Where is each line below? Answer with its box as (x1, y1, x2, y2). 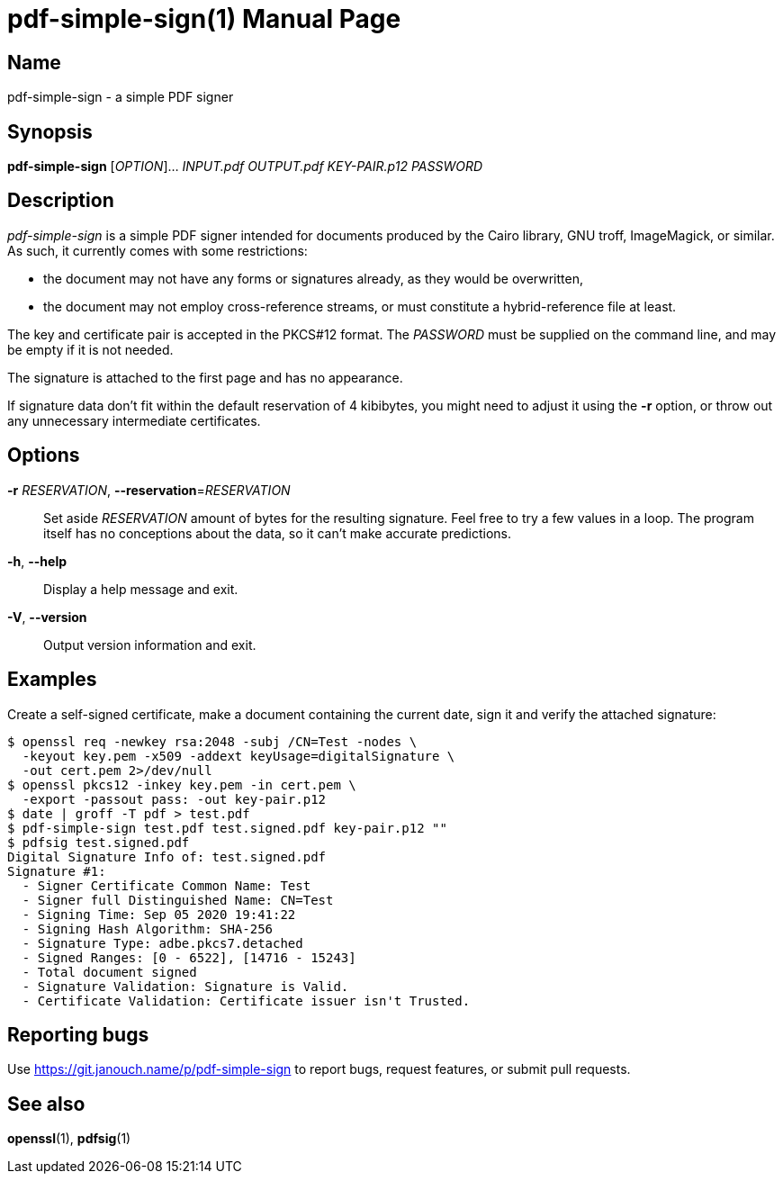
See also (7, 1092, 85, 1115)
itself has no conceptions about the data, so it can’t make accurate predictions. (43, 525, 512, 541)
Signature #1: (7, 863, 106, 879)
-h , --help (7, 553, 67, 569)
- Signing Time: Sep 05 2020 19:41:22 (22, 906, 296, 922)
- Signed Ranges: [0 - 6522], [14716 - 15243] (22, 950, 356, 965)
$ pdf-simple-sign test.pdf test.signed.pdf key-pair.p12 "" (7, 820, 447, 835)
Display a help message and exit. (43, 581, 238, 597)
